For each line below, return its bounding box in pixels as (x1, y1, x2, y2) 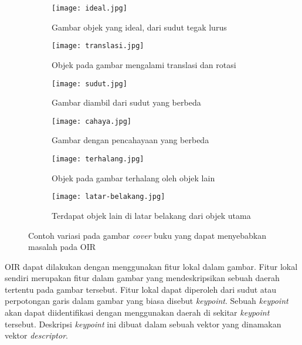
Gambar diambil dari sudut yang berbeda (52, 96, 201, 109)
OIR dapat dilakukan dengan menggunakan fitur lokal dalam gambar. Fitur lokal (5, 260, 298, 272)
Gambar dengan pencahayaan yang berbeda (52, 134, 209, 146)
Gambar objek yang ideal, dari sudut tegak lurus (52, 21, 227, 33)
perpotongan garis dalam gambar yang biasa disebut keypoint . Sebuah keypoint (5, 295, 289, 307)
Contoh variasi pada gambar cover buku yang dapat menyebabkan (28, 229, 266, 241)
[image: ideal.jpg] (52, 4, 127, 12)
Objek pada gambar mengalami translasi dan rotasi (52, 58, 236, 70)
